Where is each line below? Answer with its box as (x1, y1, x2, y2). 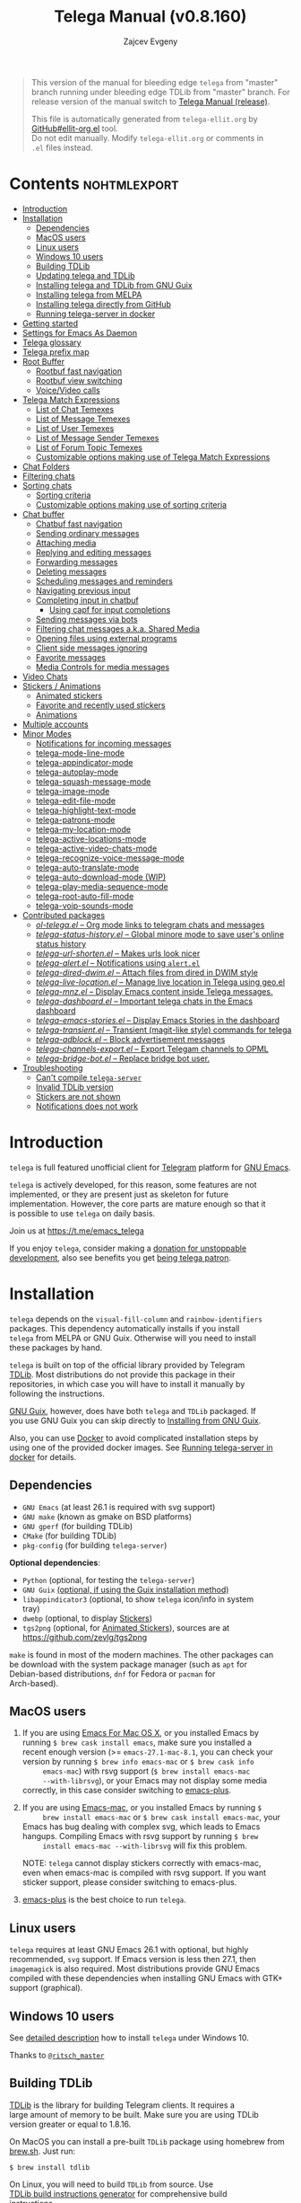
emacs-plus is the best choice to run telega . (21, 1894, 186, 1906)
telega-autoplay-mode (35, 766, 119, 777)
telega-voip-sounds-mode (35, 900, 134, 911)
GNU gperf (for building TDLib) (21, 1520, 133, 1531)
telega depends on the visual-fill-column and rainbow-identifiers (9, 1314, 262, 1324)
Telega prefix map (21, 346, 90, 357)
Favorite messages (35, 651, 106, 662)
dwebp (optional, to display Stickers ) (21, 1613, 153, 1623)
